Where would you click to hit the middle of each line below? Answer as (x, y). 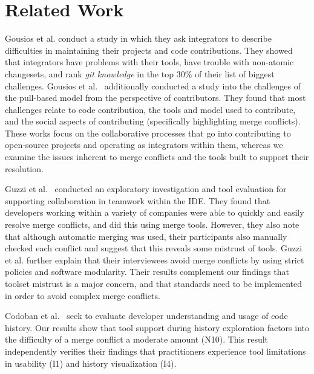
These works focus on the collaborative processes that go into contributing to (148, 133)
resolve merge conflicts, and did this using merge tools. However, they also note (152, 224)
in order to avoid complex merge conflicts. (83, 295)
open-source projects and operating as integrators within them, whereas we (144, 145)
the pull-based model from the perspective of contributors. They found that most (155, 98)
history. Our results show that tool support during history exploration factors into (157, 327)
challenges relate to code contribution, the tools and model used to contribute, (150, 109)
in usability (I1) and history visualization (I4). (91, 363)
